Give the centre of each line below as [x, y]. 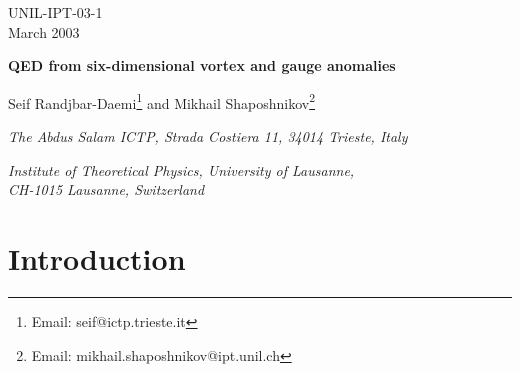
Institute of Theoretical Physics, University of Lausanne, [181, 169]
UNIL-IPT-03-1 [55, 12]
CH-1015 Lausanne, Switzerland [106, 189]
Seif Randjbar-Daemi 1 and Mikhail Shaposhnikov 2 [162, 101]
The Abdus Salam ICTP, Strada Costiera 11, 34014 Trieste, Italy [208, 136]
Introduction [97, 258]
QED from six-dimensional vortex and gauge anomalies [202, 65]
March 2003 [44, 31]
